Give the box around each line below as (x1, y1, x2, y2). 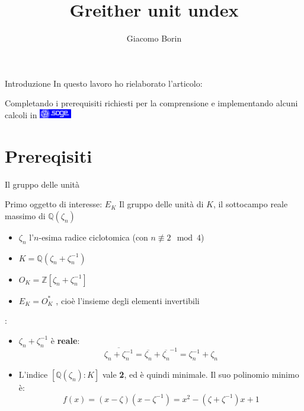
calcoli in (5, 108, 37, 121)
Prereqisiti (5, 143, 92, 167)
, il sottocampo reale (213, 198, 288, 210)
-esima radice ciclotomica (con (39, 230, 148, 243)
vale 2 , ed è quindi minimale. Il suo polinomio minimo (102, 368, 299, 381)
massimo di (5, 209, 46, 222)
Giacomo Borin (126, 32, 182, 45)
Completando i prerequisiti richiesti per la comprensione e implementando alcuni (5, 97, 298, 109)
